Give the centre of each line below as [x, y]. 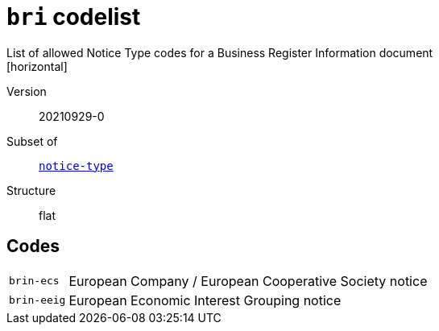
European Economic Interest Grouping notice [205, 300]
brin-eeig [37, 300]
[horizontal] [37, 66]
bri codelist [74, 17]
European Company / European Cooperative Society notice [248, 281]
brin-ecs [34, 281]
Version [27, 91]
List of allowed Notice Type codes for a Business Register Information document [220, 52]
